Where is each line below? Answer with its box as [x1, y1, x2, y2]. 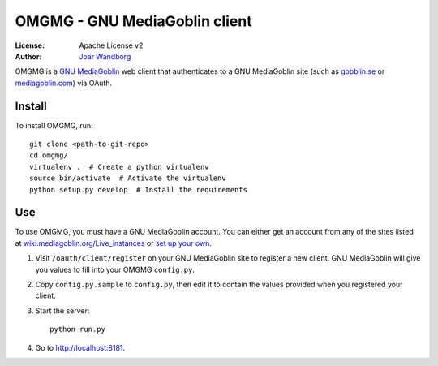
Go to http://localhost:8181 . [35, 342, 126, 352]
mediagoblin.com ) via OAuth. [15, 78, 113, 88]
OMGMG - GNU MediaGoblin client [15, 12, 252, 30]
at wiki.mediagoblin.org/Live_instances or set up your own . [15, 238, 213, 248]
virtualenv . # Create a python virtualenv [29, 162, 210, 171]
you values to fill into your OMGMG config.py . [35, 265, 195, 274]
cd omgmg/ [29, 151, 68, 160]
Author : [15, 51, 42, 61]
